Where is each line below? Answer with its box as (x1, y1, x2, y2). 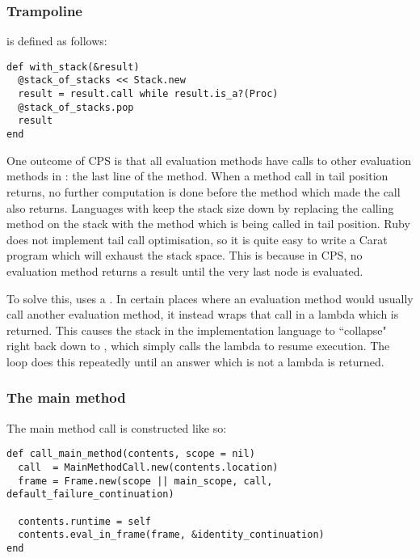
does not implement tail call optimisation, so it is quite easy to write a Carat (6, 230, 388, 247)
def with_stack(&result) (6, 61, 140, 73)
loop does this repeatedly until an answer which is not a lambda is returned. (6, 353, 384, 370)
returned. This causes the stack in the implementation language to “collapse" (6, 321, 387, 338)
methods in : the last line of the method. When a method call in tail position (6, 167, 388, 184)
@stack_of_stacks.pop (18, 101, 134, 113)
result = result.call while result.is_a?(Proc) (18, 88, 279, 100)
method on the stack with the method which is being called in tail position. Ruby (6, 215, 410, 232)
